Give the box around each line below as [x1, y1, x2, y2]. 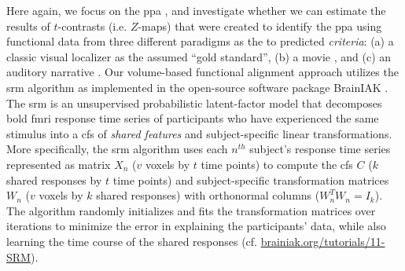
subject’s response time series [249, 141, 391, 157]
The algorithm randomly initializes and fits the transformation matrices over [6, 202, 376, 218]
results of [6, 17, 50, 34]
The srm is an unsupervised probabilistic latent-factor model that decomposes [6, 94, 382, 111]
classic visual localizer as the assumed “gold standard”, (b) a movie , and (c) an [6, 48, 392, 64]
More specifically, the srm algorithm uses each [6, 141, 228, 157]
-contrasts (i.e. [57, 17, 127, 34]
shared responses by [6, 171, 102, 188]
